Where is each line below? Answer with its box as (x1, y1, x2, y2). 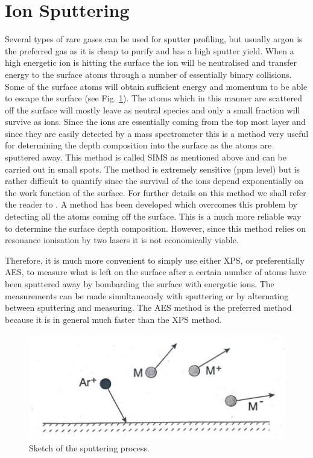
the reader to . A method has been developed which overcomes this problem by (5, 198, 297, 211)
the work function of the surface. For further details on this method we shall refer (5, 186, 306, 199)
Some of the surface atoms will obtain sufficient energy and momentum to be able (5, 80, 308, 92)
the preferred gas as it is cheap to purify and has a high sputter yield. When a (5, 44, 294, 57)
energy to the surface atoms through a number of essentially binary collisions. (5, 68, 292, 80)
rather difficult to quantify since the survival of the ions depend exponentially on (5, 174, 304, 187)
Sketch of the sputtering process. (29, 442, 150, 454)
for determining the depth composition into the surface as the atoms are (5, 139, 272, 151)
